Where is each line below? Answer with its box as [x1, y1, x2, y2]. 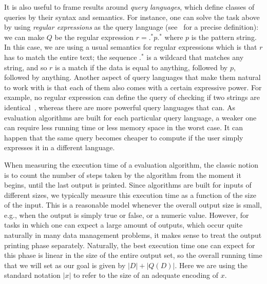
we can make [4, 31, 45, 42]
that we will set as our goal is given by [4, 259, 126, 270]
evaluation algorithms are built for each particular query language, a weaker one [4, 112, 257, 123]
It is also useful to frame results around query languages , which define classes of [4, 2, 255, 12]
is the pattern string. [191, 31, 257, 42]
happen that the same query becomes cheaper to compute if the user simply [4, 132, 243, 143]
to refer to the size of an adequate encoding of [73, 270, 219, 280]
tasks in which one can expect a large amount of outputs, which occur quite [4, 219, 243, 230]
